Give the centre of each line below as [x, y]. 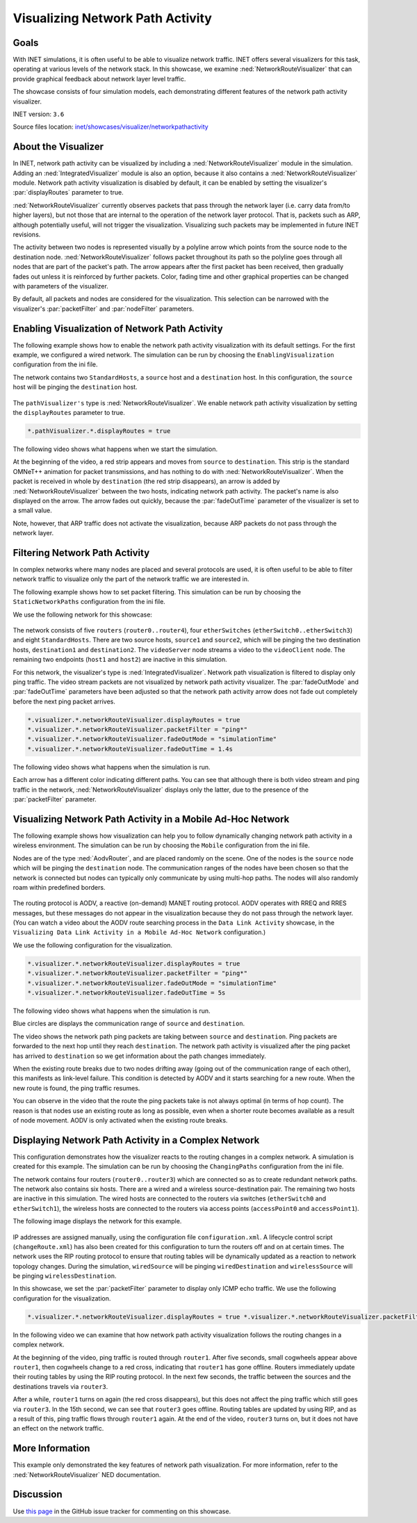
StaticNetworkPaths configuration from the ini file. [89, 602]
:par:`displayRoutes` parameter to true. [68, 193]
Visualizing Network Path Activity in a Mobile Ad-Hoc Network [151, 819]
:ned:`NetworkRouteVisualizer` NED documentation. [87, 1474]
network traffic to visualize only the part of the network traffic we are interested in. [131, 579]
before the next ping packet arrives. [64, 701]
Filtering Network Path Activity [81, 553]
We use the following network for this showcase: [83, 614]
